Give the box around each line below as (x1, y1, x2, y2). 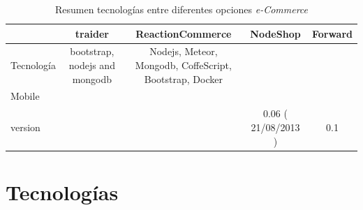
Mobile (10, 89, 40, 103)
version (10, 119, 40, 134)
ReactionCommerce (135, 26, 232, 40)
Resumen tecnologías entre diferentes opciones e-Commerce (54, 2, 309, 16)
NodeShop (250, 26, 301, 40)
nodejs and (68, 58, 115, 73)
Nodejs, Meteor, (149, 44, 218, 59)
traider (75, 26, 109, 40)
